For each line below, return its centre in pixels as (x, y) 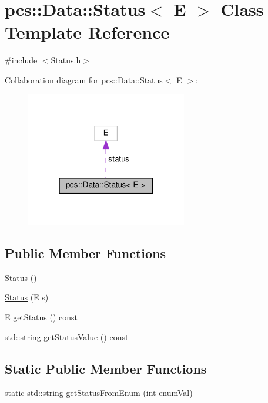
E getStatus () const (41, 316)
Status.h (66, 60)
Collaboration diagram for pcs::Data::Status (84, 79)
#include (21, 60)
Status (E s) (27, 297)
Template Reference (87, 32)
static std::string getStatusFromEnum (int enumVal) (99, 393)
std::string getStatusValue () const (67, 336)
